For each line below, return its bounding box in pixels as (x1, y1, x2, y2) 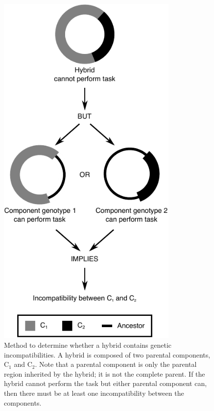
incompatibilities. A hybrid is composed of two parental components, (4, 349, 211, 360)
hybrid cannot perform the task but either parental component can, (4, 378, 207, 388)
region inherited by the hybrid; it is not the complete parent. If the (4, 368, 205, 379)
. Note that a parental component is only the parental (35, 359, 197, 369)
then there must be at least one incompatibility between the (4, 387, 184, 398)
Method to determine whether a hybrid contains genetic (4, 339, 172, 350)
